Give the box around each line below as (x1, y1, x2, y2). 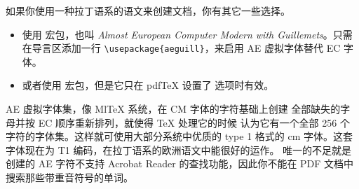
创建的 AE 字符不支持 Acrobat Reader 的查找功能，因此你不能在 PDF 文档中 (6, 156, 354, 171)
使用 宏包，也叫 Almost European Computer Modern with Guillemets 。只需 (22, 27, 353, 41)
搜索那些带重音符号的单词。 (6, 170, 133, 184)
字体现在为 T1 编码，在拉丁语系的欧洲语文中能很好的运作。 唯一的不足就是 (6, 142, 352, 157)
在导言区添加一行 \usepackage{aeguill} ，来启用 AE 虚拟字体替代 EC (22, 41, 341, 55)
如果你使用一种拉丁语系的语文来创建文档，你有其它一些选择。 (6, 3, 290, 17)
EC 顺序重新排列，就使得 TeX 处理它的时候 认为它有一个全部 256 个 (38, 115, 350, 129)
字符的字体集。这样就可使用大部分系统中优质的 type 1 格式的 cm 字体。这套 (6, 129, 353, 143)
